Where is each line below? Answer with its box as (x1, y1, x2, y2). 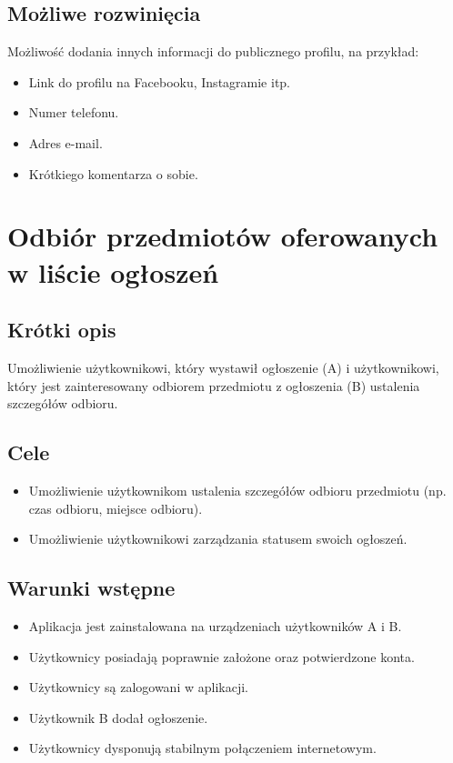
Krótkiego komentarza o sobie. (28, 164, 198, 183)
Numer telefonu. (28, 103, 119, 122)
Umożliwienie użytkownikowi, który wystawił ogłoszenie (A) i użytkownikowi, (7, 357, 439, 376)
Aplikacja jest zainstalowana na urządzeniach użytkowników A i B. (28, 616, 402, 635)
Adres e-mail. (28, 133, 103, 152)
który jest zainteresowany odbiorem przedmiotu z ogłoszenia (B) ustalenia (7, 376, 420, 395)
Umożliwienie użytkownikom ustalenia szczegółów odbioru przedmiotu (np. (28, 480, 447, 499)
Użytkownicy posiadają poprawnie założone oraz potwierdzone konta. (28, 647, 415, 666)
